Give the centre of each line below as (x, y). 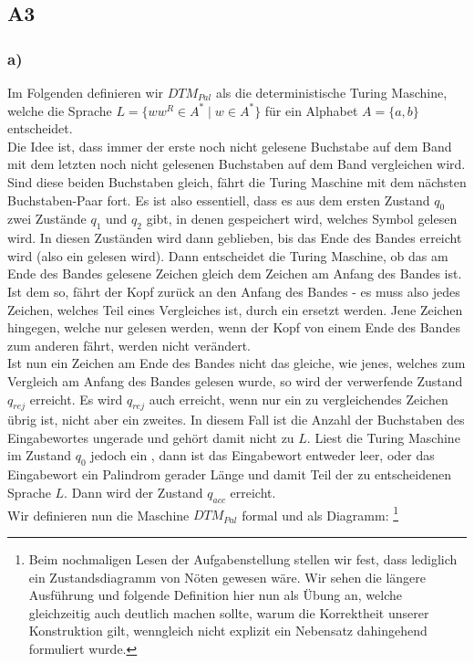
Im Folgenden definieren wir (86, 92)
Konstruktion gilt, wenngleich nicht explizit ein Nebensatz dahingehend (228, 631)
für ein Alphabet (311, 110)
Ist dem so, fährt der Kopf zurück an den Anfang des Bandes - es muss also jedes (234, 291)
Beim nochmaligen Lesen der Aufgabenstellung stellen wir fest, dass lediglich (243, 558)
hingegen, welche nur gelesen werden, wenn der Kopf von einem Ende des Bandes (234, 327)
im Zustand (40, 455)
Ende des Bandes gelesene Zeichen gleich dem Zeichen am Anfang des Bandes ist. (235, 274)
